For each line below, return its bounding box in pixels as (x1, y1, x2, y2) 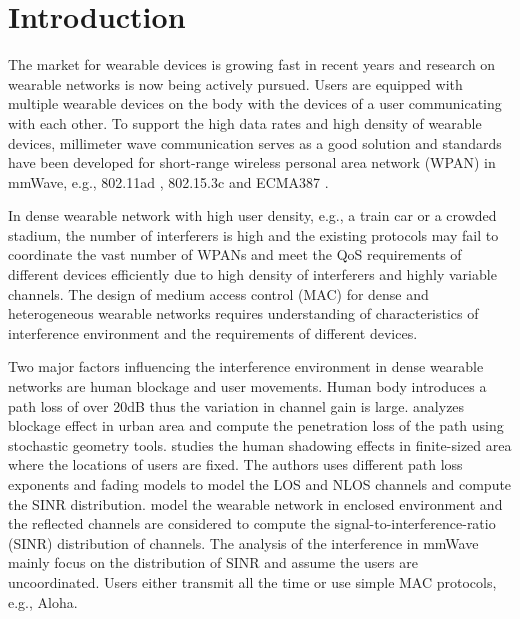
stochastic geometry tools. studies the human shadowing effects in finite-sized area (8, 434, 512, 455)
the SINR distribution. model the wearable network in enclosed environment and (8, 493, 503, 514)
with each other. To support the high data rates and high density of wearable (8, 112, 482, 133)
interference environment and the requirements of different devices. (8, 322, 418, 343)
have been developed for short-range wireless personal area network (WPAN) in (8, 152, 496, 173)
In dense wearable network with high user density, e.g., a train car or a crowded (8, 205, 497, 226)
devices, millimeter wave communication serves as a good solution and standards (8, 132, 502, 153)
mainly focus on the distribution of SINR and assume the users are (8, 552, 418, 573)
